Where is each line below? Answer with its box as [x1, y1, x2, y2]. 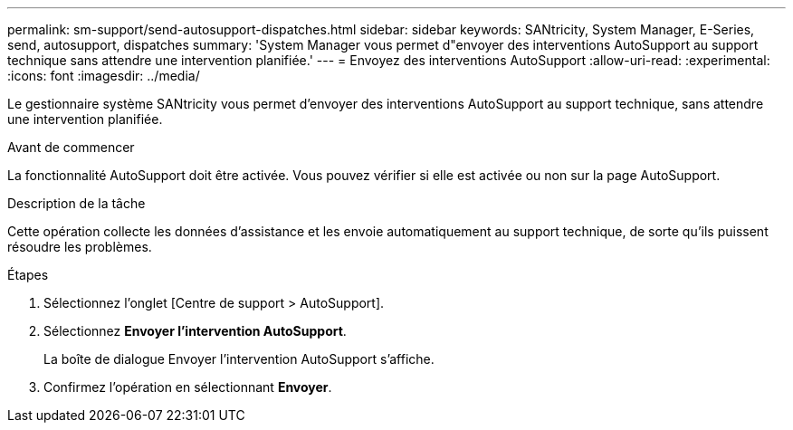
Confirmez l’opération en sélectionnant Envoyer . [43, 379, 332, 395]
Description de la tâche [7, 196, 146, 211]
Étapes [7, 267, 49, 282]
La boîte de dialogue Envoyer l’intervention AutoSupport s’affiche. [43, 351, 435, 367]
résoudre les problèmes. [7, 239, 152, 254]
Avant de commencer [7, 139, 135, 155]
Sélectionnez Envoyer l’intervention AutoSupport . [43, 323, 347, 339]
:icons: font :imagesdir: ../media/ [7, 68, 200, 83]
